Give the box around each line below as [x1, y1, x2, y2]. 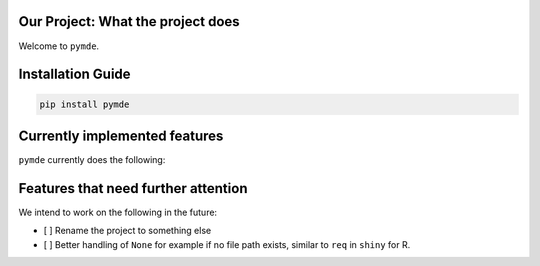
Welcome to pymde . [18, 40, 100, 52]
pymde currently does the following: [18, 154, 166, 166]
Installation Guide [18, 66, 131, 83]
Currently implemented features [18, 127, 224, 144]
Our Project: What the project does [18, 13, 240, 30]
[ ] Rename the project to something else [43, 225, 212, 237]
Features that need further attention [18, 180, 248, 197]
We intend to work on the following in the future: [18, 206, 218, 218]
